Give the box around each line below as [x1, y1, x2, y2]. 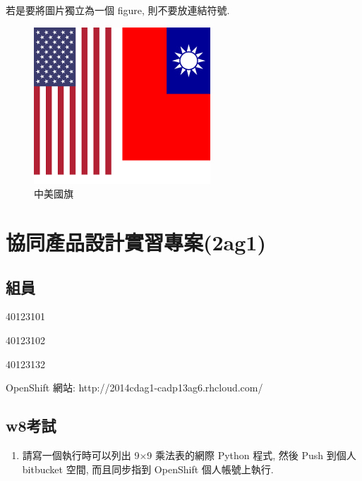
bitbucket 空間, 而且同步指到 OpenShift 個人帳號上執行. [22, 461, 274, 476]
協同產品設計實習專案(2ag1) [6, 227, 266, 256]
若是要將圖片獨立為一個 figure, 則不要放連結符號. [6, 3, 230, 17]
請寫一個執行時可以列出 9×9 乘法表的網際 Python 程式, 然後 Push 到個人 [22, 447, 356, 462]
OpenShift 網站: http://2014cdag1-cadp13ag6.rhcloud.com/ [6, 380, 263, 395]
